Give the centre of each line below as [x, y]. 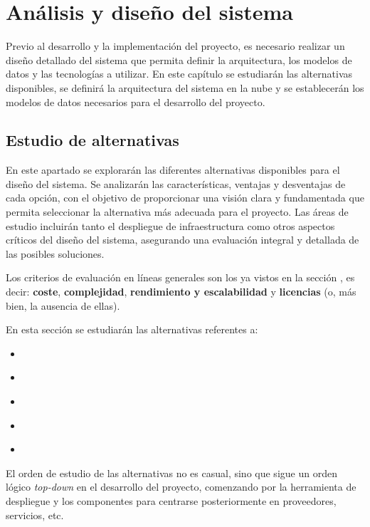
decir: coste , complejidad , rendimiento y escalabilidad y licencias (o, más [181, 292]
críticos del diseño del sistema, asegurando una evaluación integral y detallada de [183, 240]
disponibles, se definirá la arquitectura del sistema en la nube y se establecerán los [185, 87]
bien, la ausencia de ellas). [63, 305]
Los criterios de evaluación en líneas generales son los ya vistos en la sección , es [180, 277]
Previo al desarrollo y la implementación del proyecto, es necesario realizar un [175, 46]
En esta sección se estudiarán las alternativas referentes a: [132, 329]
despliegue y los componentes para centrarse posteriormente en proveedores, [171, 500]
